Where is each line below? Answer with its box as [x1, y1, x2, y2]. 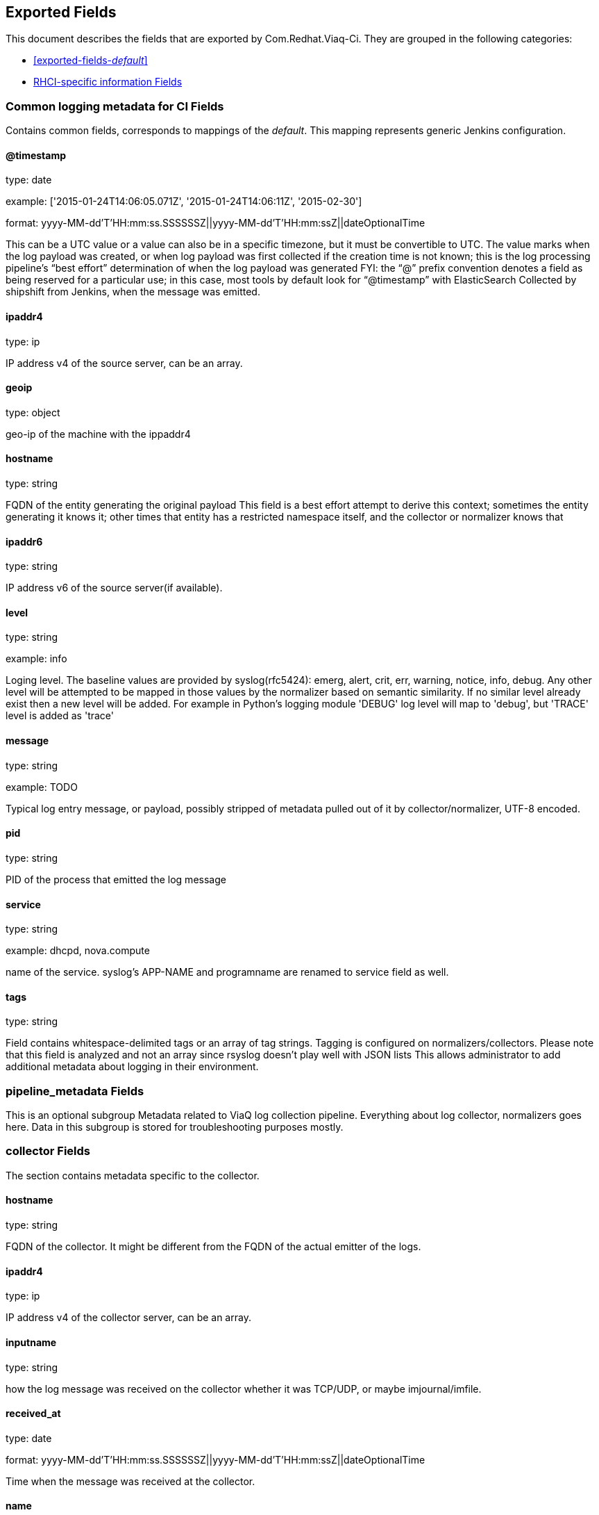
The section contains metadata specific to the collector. [6, 1169, 260, 1181]
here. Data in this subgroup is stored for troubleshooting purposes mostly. [6, 1121, 344, 1133]
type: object [6, 406, 60, 418]
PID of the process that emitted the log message [6, 873, 226, 885]
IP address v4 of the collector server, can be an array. [6, 1311, 251, 1324]
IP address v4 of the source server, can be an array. [6, 357, 243, 369]
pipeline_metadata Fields [6, 1083, 144, 1098]
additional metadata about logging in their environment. [6, 1060, 259, 1073]
